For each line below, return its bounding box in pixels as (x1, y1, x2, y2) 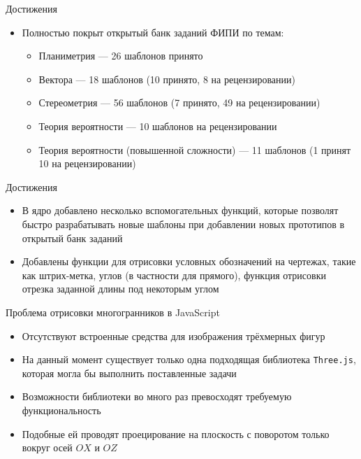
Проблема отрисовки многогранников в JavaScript (6, 304, 220, 319)
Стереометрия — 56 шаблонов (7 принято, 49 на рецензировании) (38, 95, 321, 110)
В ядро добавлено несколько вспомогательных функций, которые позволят (22, 203, 339, 218)
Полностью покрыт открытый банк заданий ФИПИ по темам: (22, 24, 284, 39)
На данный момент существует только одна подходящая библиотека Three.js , (22, 352, 356, 367)
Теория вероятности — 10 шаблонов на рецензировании (38, 118, 277, 133)
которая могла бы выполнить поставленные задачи (22, 365, 237, 380)
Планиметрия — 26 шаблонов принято (38, 48, 203, 63)
